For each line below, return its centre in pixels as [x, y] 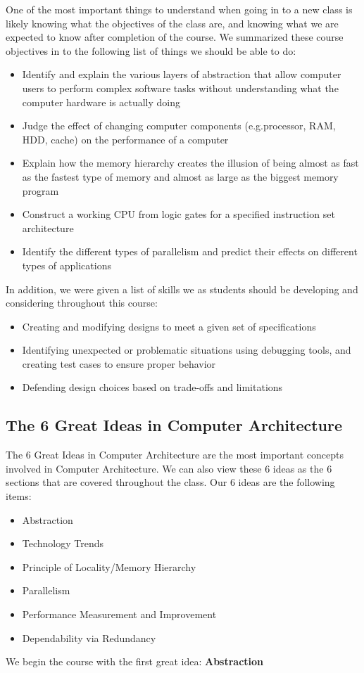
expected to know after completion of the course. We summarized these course [175, 37]
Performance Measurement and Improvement [119, 614]
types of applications [67, 265]
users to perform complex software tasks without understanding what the [180, 88]
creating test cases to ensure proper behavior [119, 363]
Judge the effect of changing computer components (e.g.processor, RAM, [179, 126]
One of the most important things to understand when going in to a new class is [179, 9]
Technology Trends [63, 543]
